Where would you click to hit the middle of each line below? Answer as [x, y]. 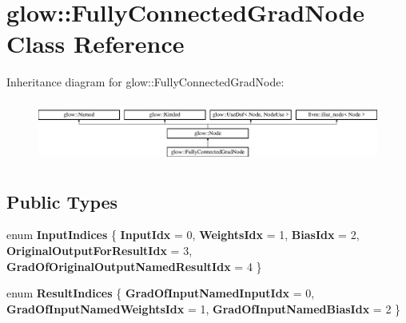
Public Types [62, 201]
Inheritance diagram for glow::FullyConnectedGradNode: [145, 82]
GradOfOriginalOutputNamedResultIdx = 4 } [134, 266]
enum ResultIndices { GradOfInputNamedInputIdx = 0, [161, 293]
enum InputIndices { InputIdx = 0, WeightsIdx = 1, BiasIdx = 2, [183, 235]
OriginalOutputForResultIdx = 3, [100, 250]
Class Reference [96, 44]
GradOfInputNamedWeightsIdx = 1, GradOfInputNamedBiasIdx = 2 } [204, 308]
